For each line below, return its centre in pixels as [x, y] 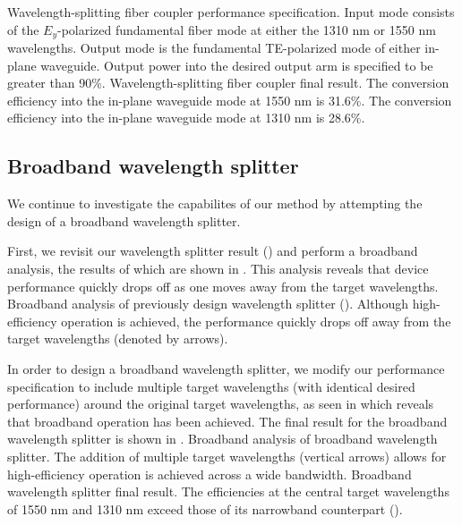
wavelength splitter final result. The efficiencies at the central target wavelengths [228, 491]
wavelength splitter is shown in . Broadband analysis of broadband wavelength [222, 439]
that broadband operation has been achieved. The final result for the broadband [227, 421]
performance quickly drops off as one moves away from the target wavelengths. [223, 286]
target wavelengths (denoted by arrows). [118, 339]
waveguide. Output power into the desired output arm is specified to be [237, 65]
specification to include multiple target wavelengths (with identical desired [211, 386]
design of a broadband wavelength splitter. [124, 220]
